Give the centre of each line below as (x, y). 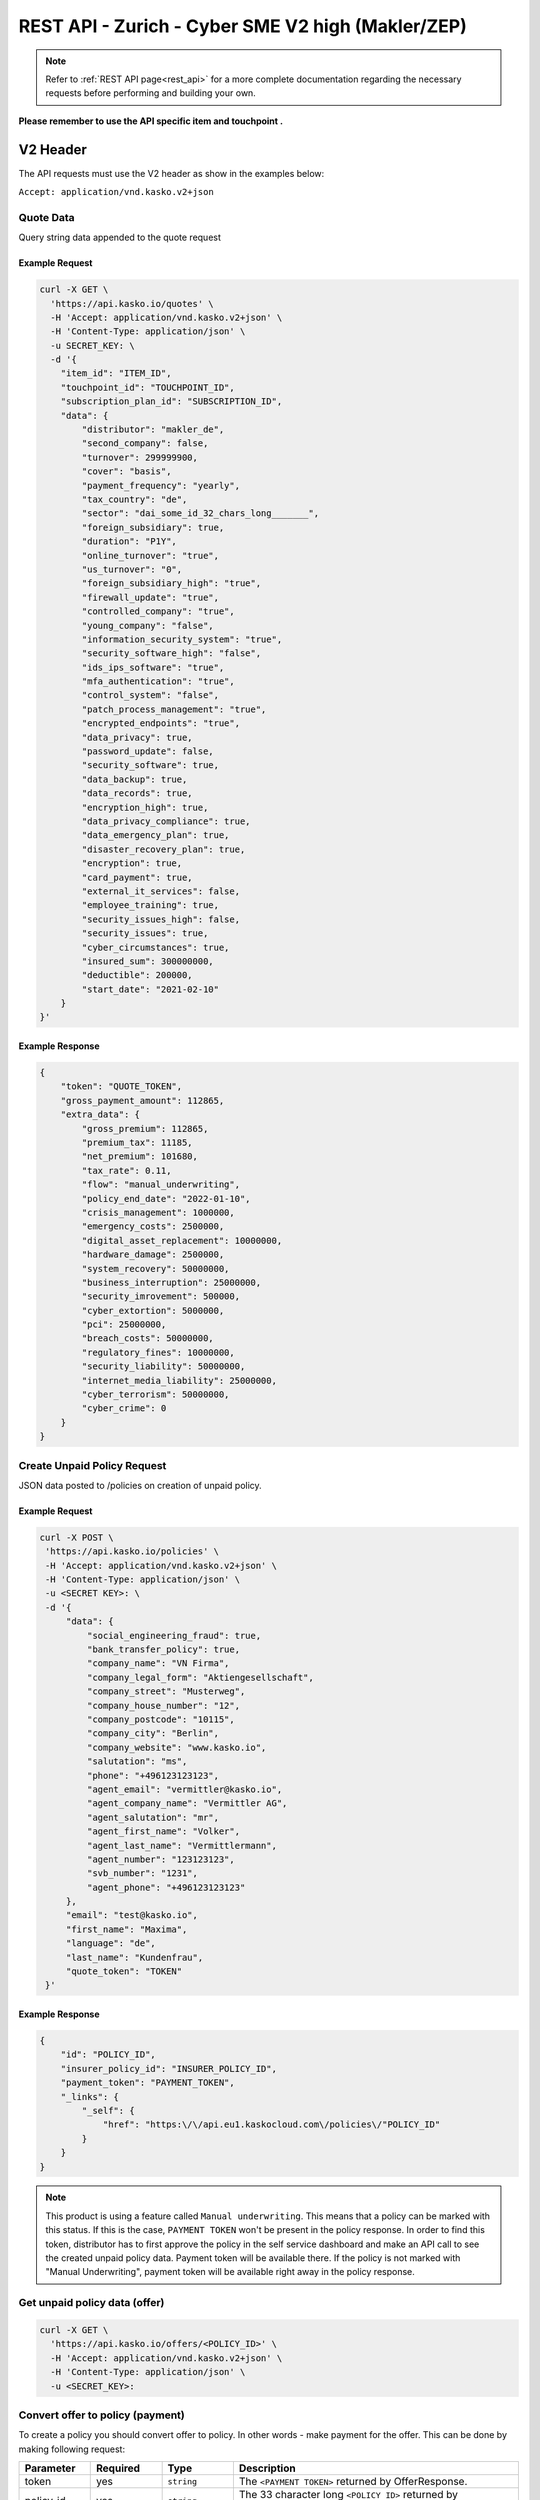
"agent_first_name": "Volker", (163, 1831)
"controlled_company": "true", (158, 611)
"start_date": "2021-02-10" (150, 989)
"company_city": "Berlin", (153, 1733)
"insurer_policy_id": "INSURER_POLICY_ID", (168, 2068)
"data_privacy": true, (137, 737)
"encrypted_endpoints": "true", (160, 723)
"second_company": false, (145, 443)
